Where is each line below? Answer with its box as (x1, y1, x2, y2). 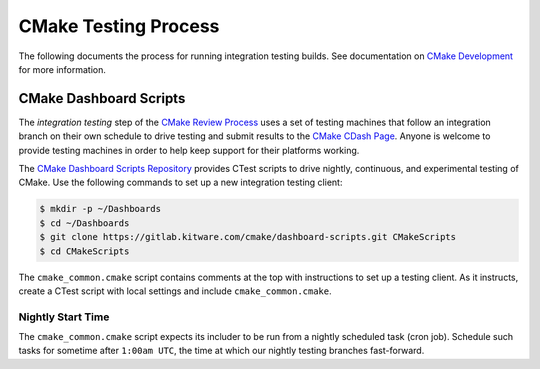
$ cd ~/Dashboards (39, 217, 130, 229)
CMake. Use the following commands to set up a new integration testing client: (18, 176, 343, 189)
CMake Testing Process (18, 15, 220, 37)
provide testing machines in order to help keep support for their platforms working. (18, 144, 360, 156)
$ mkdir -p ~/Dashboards (39, 203, 162, 215)
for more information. (18, 63, 107, 75)
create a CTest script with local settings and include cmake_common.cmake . (18, 285, 332, 297)
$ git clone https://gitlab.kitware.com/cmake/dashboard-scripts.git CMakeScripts (39, 231, 457, 243)
